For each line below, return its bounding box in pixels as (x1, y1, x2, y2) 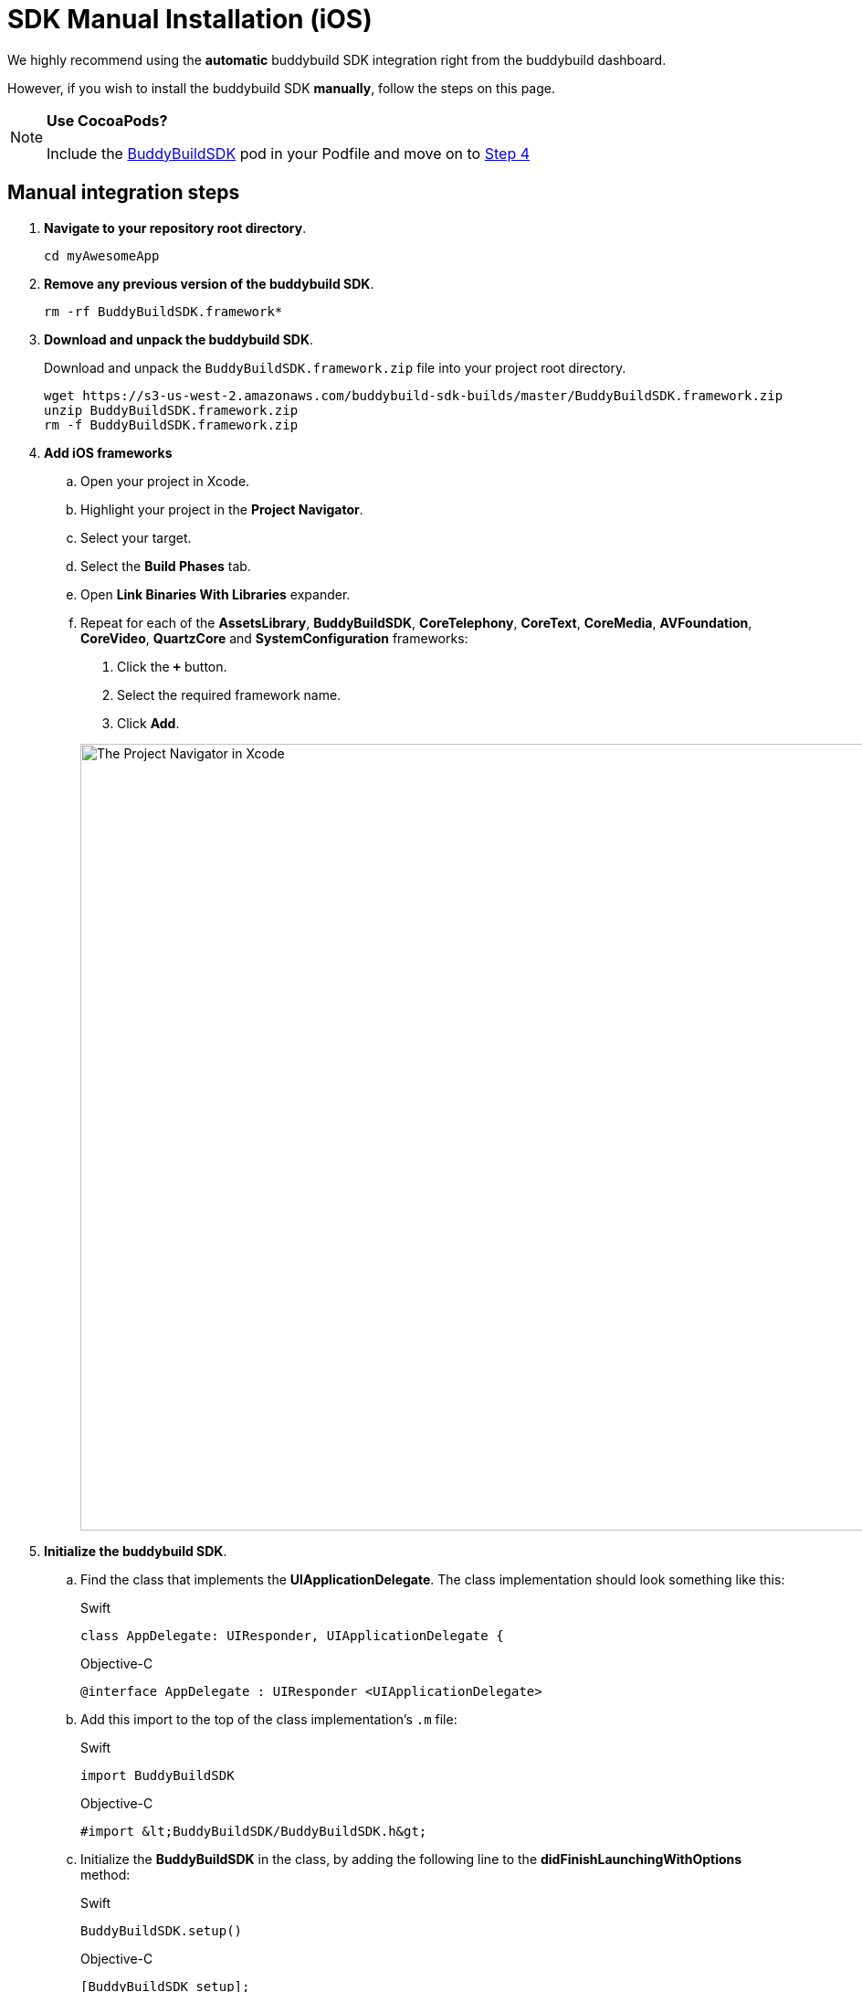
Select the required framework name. (117, 686, 342, 703)
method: (80, 1866, 131, 1882)
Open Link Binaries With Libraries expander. (80, 586, 351, 602)
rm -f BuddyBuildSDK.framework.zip (44, 417, 299, 432)
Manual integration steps (7, 181, 240, 205)
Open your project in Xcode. (80, 472, 250, 489)
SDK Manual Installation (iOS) (7, 4, 373, 35)
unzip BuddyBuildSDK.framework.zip (44, 402, 299, 418)
